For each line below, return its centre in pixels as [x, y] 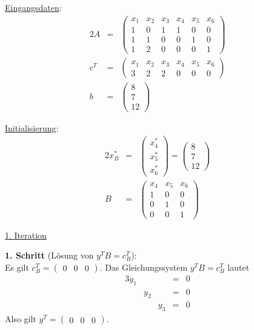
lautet [239, 267]
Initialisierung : [32, 127]
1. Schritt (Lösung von [49, 255]
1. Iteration [26, 235]
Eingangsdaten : [33, 7]
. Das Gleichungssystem [144, 267]
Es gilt [17, 267]
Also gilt [21, 319]
